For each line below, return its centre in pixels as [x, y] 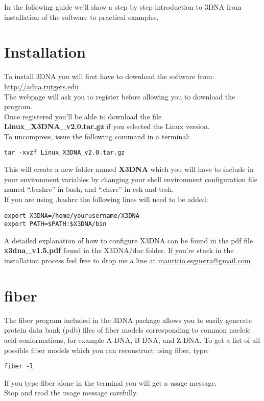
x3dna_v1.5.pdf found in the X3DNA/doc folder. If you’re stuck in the [119, 250]
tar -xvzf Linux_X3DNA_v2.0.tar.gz [65, 153]
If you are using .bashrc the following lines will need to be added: [106, 199]
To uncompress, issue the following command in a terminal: [97, 136]
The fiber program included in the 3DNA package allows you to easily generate [128, 320]
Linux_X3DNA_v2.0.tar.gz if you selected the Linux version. [107, 126]
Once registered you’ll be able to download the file [83, 116]
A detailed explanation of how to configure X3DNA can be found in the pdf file [129, 240]
